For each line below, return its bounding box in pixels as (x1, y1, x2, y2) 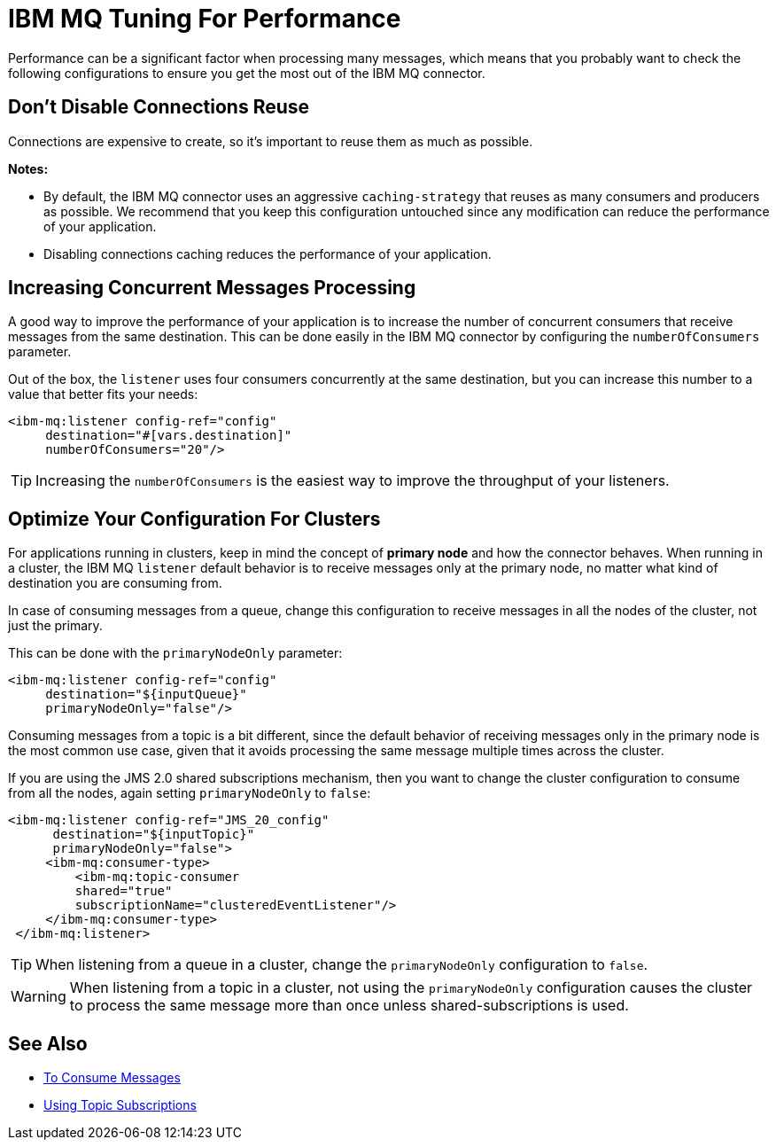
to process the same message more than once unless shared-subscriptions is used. (69, 996, 629, 1015)
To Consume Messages (43, 1070, 181, 1086)
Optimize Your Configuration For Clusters (8, 507, 381, 530)
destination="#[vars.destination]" (45, 428, 292, 443)
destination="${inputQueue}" (45, 687, 247, 702)
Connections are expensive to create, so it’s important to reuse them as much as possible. (8, 133, 533, 149)
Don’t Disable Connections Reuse (8, 96, 310, 119)
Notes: (8, 160, 49, 176)
